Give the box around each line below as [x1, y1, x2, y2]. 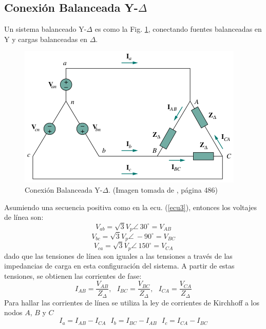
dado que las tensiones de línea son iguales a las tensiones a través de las [4, 250, 233, 261]
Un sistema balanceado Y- [4, 24, 87, 34]
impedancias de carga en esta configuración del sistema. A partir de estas [4, 260, 235, 271]
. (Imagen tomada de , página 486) [108, 184, 218, 195]
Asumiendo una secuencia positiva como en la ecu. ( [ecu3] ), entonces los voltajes [4, 201, 257, 212]
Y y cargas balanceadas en [4, 33, 87, 44]
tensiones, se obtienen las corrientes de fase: [4, 270, 142, 281]
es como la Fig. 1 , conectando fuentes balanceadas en [94, 24, 262, 34]
